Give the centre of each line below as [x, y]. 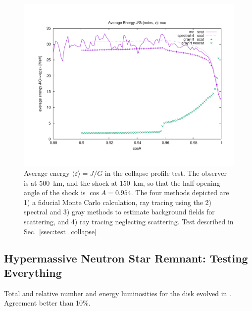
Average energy [47, 173]
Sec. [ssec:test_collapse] [60, 231]
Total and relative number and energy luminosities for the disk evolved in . [118, 293]
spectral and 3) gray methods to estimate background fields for [119, 212]
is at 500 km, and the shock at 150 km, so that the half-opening [122, 182]
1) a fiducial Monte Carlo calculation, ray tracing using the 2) [118, 202]
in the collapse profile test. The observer [166, 173]
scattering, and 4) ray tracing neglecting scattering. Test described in [129, 222]
